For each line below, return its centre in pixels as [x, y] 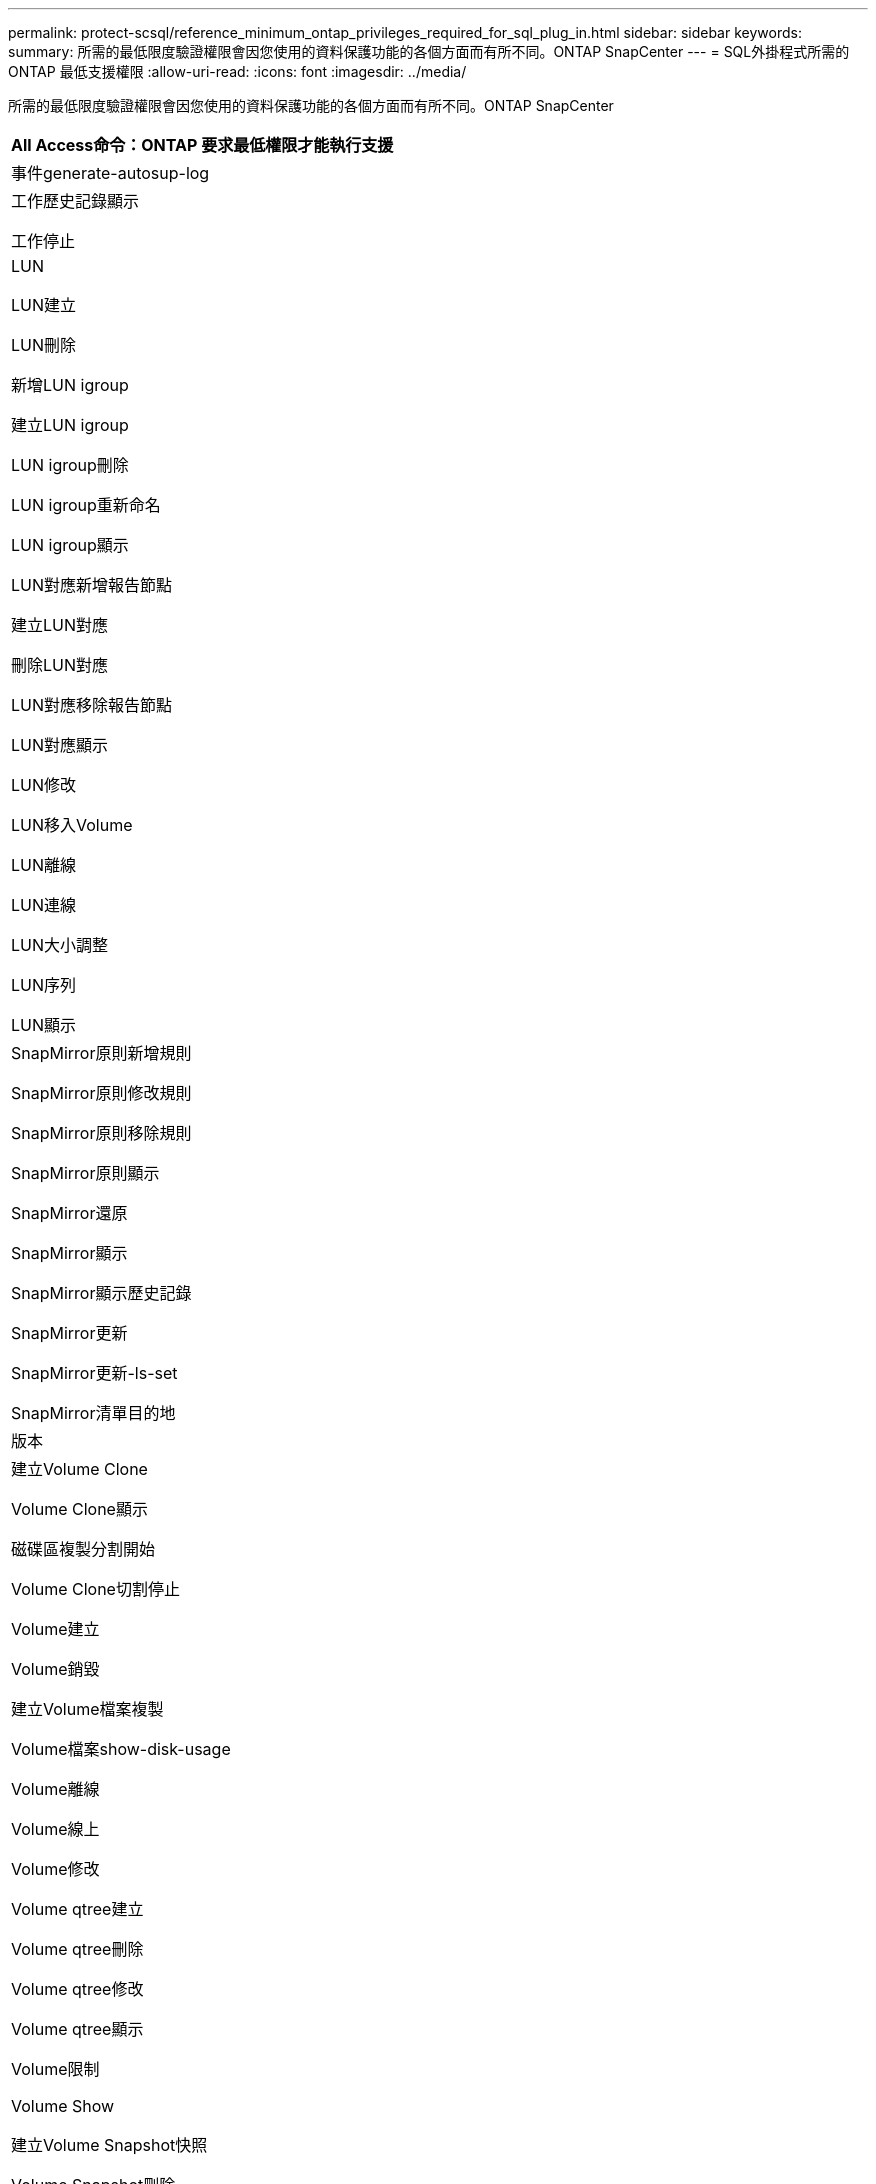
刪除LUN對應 [60, 665]
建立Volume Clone [79, 1469]
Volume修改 [55, 1869]
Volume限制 [55, 2069]
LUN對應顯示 [60, 745]
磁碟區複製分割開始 [83, 1549]
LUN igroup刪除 [70, 465]
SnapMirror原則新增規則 [101, 1053]
